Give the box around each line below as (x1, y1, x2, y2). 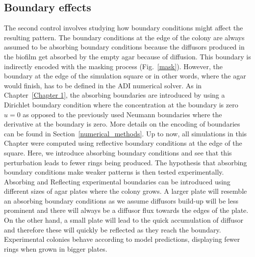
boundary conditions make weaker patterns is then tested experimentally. (4, 167, 224, 177)
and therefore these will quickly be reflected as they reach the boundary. (4, 224, 221, 234)
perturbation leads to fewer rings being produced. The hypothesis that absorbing (4, 157, 247, 167)
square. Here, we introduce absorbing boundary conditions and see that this (4, 147, 232, 157)
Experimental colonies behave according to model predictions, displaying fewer (4, 234, 240, 244)
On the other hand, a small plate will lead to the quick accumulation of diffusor (4, 215, 243, 225)
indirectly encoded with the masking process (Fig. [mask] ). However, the (4, 61, 223, 71)
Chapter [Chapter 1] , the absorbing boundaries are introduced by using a (4, 90, 225, 100)
